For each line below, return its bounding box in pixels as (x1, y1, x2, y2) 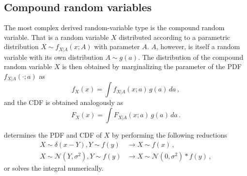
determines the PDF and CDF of (4, 130, 102, 140)
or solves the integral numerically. (4, 162, 104, 173)
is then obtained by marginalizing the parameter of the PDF (62, 61, 242, 71)
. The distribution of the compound (138, 52, 244, 62)
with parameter (94, 41, 140, 52)
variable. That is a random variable (4, 32, 109, 42)
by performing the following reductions (112, 130, 227, 140)
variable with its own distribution (4, 52, 103, 62)
